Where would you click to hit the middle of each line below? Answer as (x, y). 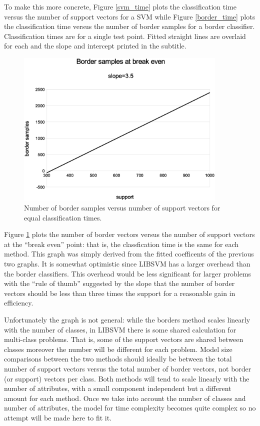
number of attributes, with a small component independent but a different (118, 388)
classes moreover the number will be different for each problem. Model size (118, 349)
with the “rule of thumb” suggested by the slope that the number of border (119, 283)
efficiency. (19, 303)
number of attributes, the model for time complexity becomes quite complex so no (130, 408)
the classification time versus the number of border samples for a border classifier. (129, 26)
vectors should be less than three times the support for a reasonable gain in (120, 293)
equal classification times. (63, 217)
